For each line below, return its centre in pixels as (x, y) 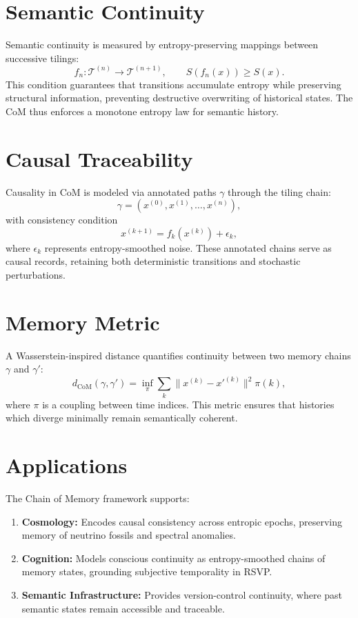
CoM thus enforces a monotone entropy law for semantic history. (142, 111)
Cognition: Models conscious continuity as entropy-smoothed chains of (173, 558)
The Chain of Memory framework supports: (98, 498)
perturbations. (36, 275)
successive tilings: (42, 58)
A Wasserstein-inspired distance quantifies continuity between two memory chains (178, 355)
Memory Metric (83, 322)
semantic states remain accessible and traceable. (123, 608)
